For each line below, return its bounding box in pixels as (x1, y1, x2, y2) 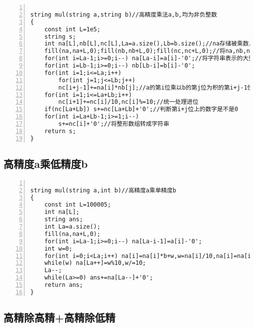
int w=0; (44, 245, 72, 252)
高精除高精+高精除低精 (3, 310, 115, 325)
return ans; (44, 281, 83, 289)
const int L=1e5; (44, 25, 101, 33)
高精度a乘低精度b (3, 156, 88, 171)
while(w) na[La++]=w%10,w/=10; (44, 259, 146, 267)
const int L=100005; (44, 201, 111, 209)
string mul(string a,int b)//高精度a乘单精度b (30, 187, 176, 194)
